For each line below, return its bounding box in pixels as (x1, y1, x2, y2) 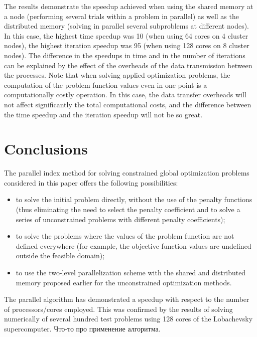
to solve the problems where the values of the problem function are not (16, 231, 234, 241)
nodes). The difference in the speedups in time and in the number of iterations (4, 50, 245, 60)
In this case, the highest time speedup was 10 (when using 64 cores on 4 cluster (4, 30, 248, 41)
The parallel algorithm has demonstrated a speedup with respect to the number (4, 294, 249, 304)
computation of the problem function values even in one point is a (4, 79, 207, 90)
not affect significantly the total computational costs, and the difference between (4, 99, 251, 109)
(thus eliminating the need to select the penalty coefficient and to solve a (16, 204, 240, 215)
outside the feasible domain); (16, 250, 105, 261)
